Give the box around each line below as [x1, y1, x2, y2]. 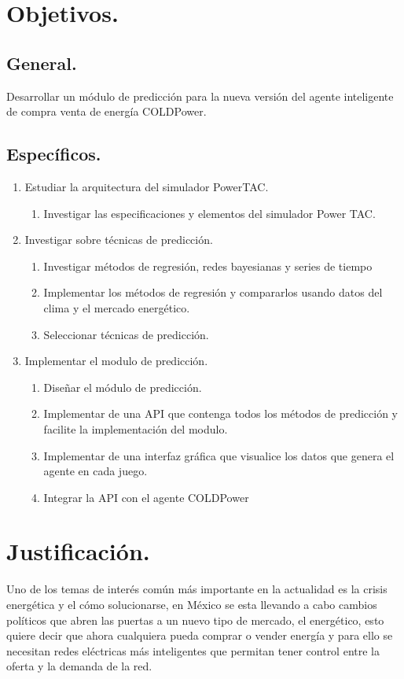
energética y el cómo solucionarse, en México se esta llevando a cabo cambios [6, 596, 377, 612]
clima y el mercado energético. [43, 299, 190, 316]
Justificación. [6, 535, 150, 567]
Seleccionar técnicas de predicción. [43, 326, 209, 342]
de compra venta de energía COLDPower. [6, 103, 207, 120]
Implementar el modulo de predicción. [24, 352, 208, 369]
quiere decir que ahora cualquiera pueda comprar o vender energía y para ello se [6, 627, 393, 644]
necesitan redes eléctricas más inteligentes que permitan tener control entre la [6, 642, 380, 659]
